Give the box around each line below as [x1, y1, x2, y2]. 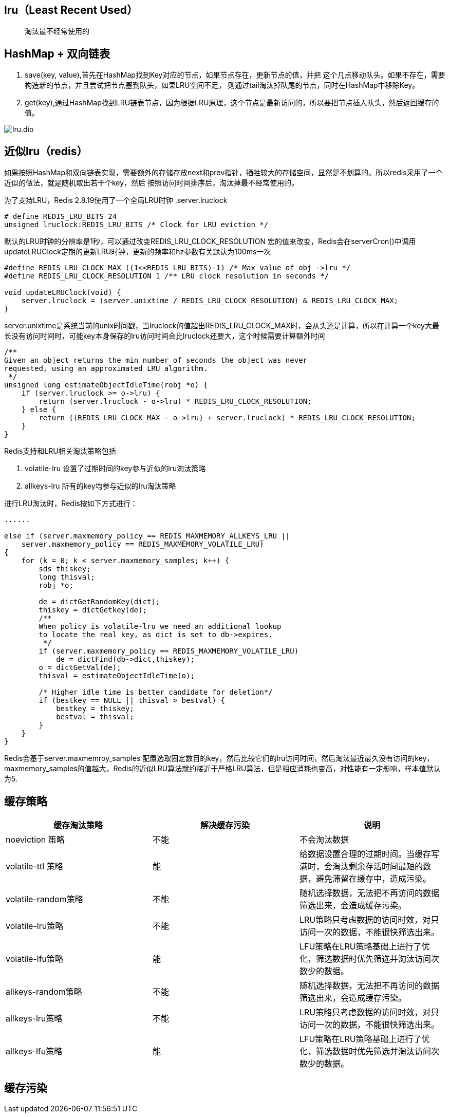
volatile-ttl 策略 [6, 861, 63, 871]
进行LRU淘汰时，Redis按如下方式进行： [4, 499, 138, 508]
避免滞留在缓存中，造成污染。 [315, 873, 431, 884]
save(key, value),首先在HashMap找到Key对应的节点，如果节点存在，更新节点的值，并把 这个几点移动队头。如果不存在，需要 [25, 70, 445, 80]
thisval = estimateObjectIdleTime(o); [39, 672, 195, 680]
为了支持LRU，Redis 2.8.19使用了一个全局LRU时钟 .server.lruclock [4, 196, 228, 205]
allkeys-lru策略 [6, 1013, 63, 1023]
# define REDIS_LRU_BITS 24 [4, 212, 117, 221]
